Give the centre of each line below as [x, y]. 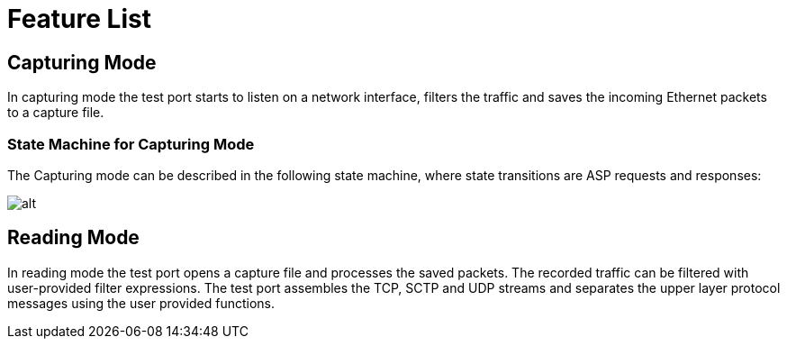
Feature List [79, 19]
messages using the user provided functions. [141, 303]
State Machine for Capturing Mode [131, 144]
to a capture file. [56, 113]
